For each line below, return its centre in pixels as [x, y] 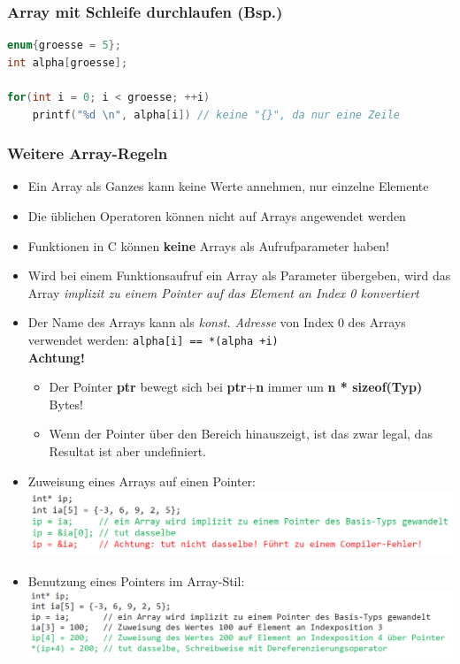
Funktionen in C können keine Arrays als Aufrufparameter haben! [209, 245]
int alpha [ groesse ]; [68, 62]
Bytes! [66, 404]
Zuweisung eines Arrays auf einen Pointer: [142, 481]
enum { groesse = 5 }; [64, 46]
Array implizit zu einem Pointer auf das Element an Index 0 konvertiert [223, 292]
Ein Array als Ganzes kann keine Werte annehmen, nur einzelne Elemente [228, 186]
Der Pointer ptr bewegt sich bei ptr [148, 387]
